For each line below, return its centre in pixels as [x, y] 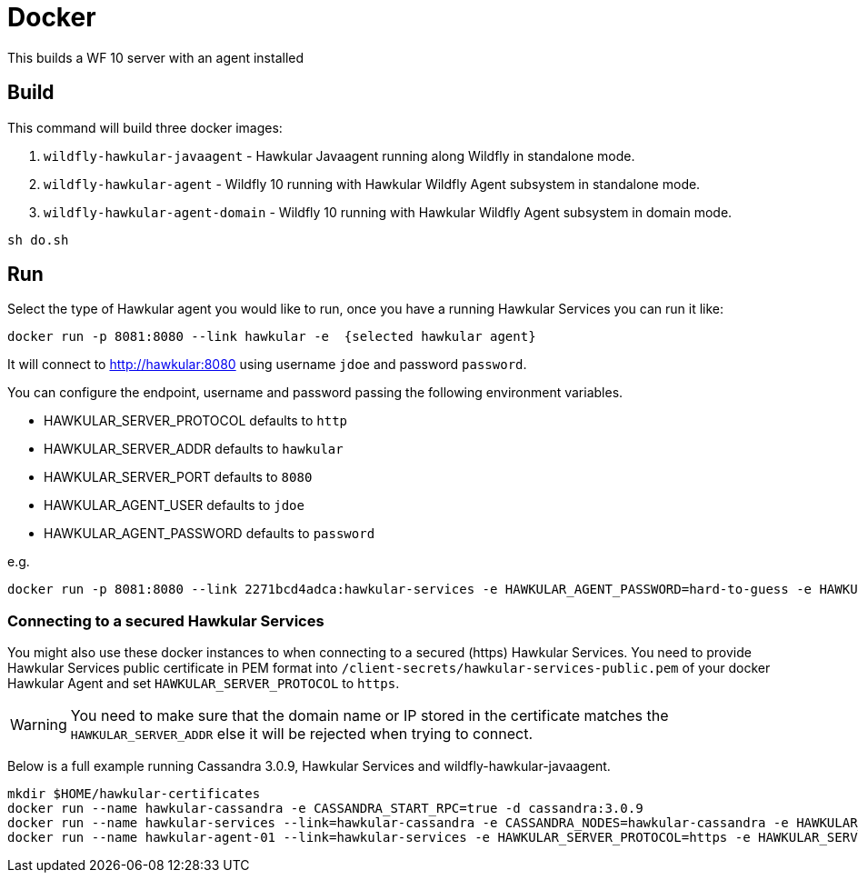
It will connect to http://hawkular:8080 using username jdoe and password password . [267, 365]
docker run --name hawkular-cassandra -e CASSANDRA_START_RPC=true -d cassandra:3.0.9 [325, 809]
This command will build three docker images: [145, 127]
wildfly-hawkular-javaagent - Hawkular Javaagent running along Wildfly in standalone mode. [339, 155]
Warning [39, 725]
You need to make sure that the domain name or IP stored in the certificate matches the [369, 716]
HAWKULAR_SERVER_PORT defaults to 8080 [178, 477]
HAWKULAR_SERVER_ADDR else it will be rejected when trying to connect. [302, 734]
